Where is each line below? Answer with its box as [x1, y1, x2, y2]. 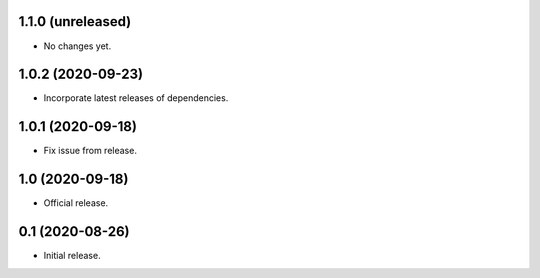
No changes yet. [43, 40, 112, 52]
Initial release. [43, 250, 101, 262]
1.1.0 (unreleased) [18, 13, 132, 30]
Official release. [43, 197, 109, 209]
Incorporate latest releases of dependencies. [43, 92, 229, 104]
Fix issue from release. [43, 145, 137, 157]
